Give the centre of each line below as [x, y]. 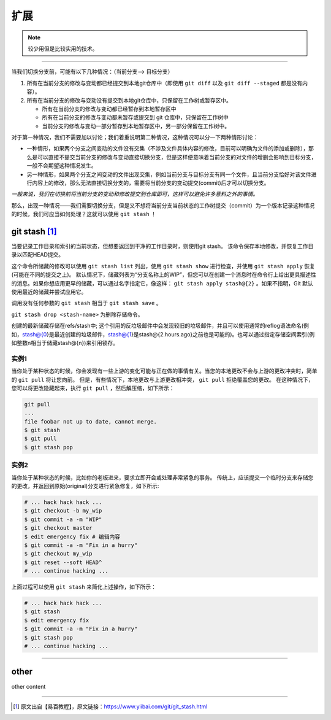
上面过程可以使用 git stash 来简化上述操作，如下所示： [84, 587]
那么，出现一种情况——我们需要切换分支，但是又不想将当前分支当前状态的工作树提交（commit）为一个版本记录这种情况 [163, 205]
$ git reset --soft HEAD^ [63, 562]
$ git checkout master [58, 528]
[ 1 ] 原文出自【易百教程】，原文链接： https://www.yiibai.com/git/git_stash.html [110, 706]
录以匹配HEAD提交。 [38, 255]
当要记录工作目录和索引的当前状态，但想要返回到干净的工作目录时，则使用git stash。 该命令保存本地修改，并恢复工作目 [162, 246]
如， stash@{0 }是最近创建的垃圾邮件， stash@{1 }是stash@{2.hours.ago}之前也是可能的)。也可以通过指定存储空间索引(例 [163, 334]
